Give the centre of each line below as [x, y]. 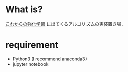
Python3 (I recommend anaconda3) [50, 59]
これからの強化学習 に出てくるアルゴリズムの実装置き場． [66, 24]
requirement [32, 45]
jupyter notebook [30, 64]
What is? [24, 9]
